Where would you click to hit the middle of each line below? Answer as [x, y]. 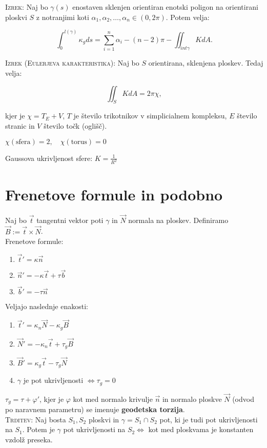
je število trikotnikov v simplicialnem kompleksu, [150, 116]
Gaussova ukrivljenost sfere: [49, 158]
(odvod [243, 399]
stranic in [20, 126]
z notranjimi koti [63, 17]
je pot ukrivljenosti [53, 380]
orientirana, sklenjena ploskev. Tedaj [206, 63]
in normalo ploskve [192, 399]
